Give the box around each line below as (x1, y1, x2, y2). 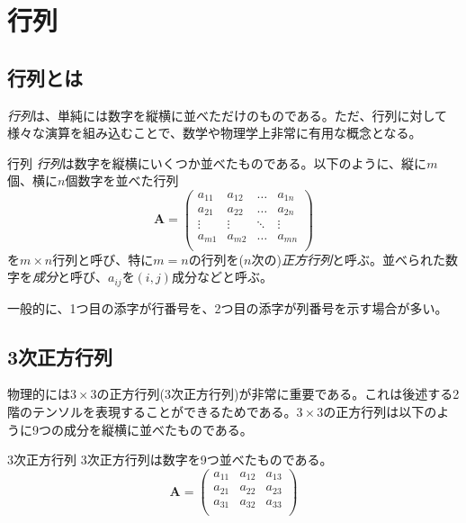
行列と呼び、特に (52, 249, 154, 268)
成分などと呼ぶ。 (171, 267, 273, 286)
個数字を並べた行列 (65, 171, 179, 190)
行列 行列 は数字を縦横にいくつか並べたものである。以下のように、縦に (7, 153, 427, 172)
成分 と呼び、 (32, 267, 108, 286)
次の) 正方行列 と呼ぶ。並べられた (251, 249, 445, 268)
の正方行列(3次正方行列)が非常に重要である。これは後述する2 (96, 384, 460, 403)
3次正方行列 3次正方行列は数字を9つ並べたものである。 (7, 450, 333, 469)
